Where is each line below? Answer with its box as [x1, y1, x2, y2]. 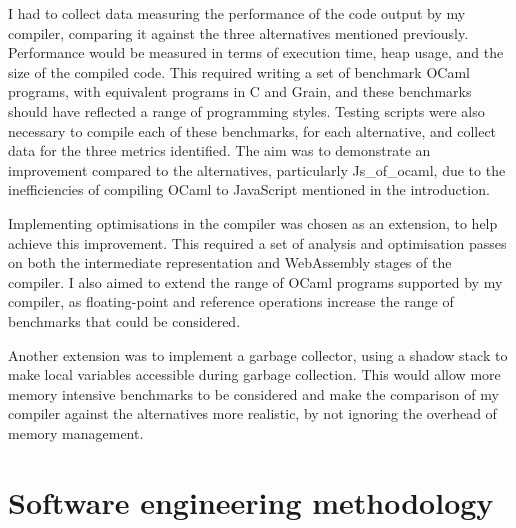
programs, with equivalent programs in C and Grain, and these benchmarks [8, 81, 472, 102]
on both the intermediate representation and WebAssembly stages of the [8, 252, 452, 273]
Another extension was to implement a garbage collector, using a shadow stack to [8, 344, 508, 365]
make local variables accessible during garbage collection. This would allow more [8, 364, 501, 385]
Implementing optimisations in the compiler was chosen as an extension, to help [8, 212, 498, 233]
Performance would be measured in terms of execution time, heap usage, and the [8, 42, 504, 63]
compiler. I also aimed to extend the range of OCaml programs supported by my [8, 271, 503, 292]
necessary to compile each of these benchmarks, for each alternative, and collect [8, 120, 497, 141]
